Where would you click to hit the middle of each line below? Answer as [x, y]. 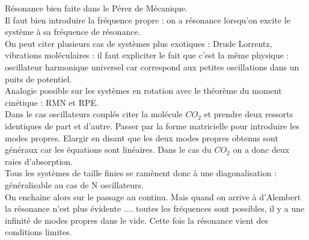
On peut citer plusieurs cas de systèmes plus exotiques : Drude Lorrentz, [139, 43]
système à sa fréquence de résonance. [73, 32]
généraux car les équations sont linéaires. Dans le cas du [108, 149]
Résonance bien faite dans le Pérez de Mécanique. [96, 8]
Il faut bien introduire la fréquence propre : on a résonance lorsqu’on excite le [148, 20]
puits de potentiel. [38, 78]
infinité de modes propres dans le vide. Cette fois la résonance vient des [137, 220]
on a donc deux [261, 149]
